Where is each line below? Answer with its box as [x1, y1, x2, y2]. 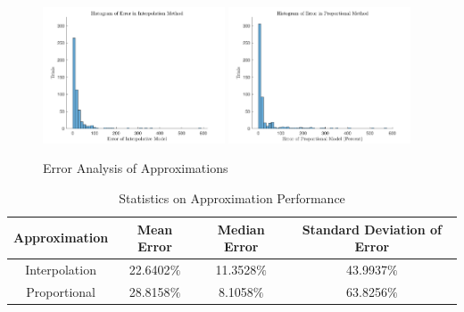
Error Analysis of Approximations [43, 159, 228, 177]
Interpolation [25, 260, 96, 279]
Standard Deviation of [302, 219, 442, 238]
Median [217, 219, 265, 238]
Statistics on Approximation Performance [119, 188, 345, 207]
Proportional [26, 282, 95, 300]
